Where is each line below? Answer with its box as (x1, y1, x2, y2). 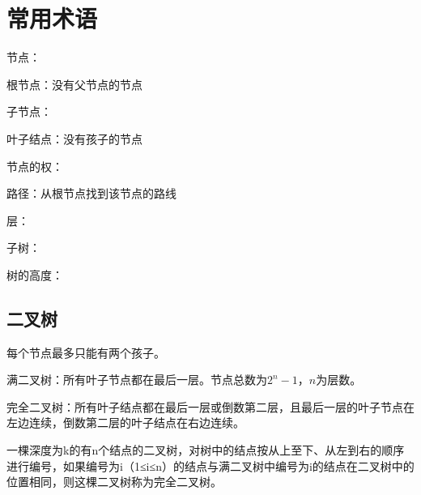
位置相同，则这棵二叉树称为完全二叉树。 (6, 473, 222, 490)
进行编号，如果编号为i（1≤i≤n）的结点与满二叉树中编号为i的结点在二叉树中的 (6, 457, 415, 474)
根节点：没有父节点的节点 (6, 75, 142, 92)
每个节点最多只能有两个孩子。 (6, 344, 165, 361)
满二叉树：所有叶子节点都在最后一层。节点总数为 (6, 371, 267, 388)
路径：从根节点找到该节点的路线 (6, 185, 176, 202)
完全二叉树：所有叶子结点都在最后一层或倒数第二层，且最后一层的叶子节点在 (6, 398, 415, 415)
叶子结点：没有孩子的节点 (6, 130, 142, 147)
